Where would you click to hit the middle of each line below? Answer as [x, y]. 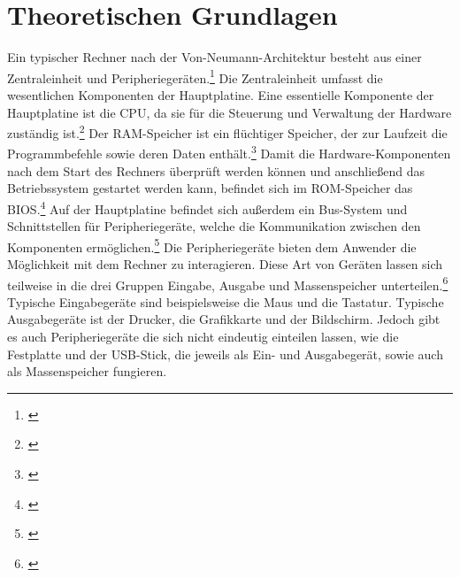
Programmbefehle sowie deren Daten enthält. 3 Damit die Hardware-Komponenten [229, 152]
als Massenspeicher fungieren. [87, 371]
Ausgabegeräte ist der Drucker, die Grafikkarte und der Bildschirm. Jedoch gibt [224, 319]
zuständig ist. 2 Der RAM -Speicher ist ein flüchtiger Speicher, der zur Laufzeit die [227, 131]
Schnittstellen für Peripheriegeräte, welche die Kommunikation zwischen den [214, 226]
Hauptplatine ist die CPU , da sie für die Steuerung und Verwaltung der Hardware [230, 112]
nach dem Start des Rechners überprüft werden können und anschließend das [216, 170]
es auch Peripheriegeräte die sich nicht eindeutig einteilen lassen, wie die [203, 336]
